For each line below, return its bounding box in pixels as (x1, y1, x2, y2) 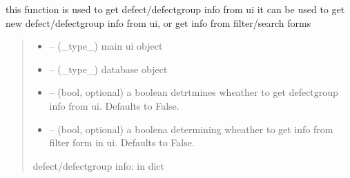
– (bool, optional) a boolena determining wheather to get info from (49, 121, 333, 136)
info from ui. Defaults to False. (49, 98, 179, 112)
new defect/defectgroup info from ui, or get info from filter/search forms (6, 15, 311, 30)
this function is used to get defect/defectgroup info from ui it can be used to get (6, 2, 345, 16)
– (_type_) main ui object (49, 39, 163, 53)
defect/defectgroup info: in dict (32, 158, 165, 172)
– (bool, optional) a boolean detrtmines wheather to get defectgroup (49, 85, 338, 99)
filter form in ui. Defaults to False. (49, 135, 195, 150)
